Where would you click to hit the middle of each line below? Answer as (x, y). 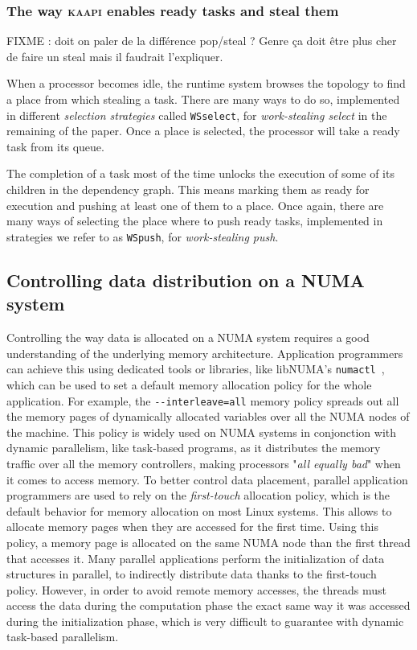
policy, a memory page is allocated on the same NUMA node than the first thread (208, 542)
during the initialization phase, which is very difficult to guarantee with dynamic (205, 621)
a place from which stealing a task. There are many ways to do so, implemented (203, 99)
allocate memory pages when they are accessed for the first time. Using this (192, 527)
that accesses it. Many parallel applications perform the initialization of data (196, 558)
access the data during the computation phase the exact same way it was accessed (208, 605)
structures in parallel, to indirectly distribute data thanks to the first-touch (192, 574)
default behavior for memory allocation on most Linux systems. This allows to (199, 510)
